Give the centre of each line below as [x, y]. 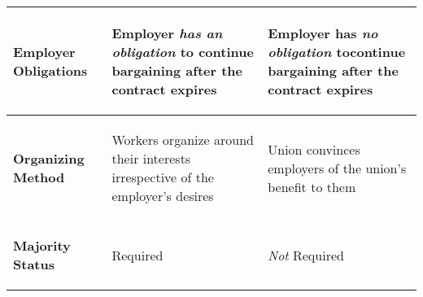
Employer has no [323, 33]
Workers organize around [183, 140]
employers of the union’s [337, 168]
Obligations [50, 70]
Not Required [306, 255]
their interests [151, 158]
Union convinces [314, 149]
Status [34, 264]
